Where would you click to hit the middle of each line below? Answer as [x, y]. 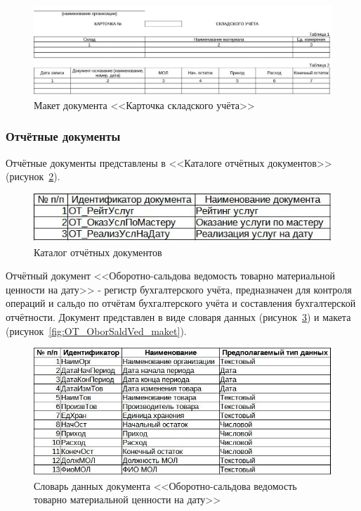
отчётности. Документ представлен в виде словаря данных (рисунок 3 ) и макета [178, 316]
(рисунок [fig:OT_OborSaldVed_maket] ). [96, 330]
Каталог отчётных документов [98, 252]
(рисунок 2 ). [33, 176]
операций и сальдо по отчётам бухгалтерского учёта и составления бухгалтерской [181, 303]
